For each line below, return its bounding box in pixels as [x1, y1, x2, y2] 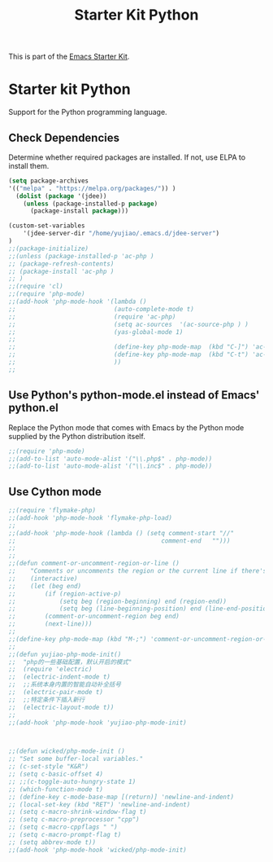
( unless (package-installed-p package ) [23, 200, 158, 208]
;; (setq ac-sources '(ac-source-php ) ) [8, 320, 249, 328]
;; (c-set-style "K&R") [8, 763, 89, 771]
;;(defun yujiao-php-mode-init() [8, 650, 122, 658]
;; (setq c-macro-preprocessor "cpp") [8, 816, 140, 824]
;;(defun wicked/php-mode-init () [8, 747, 126, 755]
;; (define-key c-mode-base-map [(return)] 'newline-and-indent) [8, 793, 234, 801]
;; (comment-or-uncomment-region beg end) [8, 613, 180, 621]
